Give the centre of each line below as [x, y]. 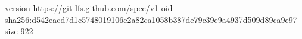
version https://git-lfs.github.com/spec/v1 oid [89, 8]
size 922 [19, 31]
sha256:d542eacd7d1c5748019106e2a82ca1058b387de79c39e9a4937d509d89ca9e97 [151, 19]
